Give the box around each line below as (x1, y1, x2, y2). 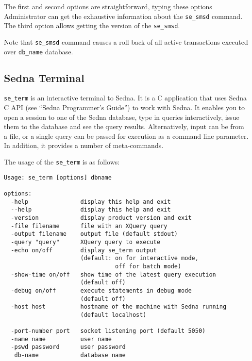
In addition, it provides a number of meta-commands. (4, 140, 164, 150)
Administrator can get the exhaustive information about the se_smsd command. (4, 11, 243, 21)
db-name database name (14, 352, 126, 359)
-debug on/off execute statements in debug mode (11, 287, 192, 294)
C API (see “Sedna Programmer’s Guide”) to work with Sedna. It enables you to (4, 102, 245, 113)
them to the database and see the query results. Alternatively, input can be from (4, 121, 244, 131)
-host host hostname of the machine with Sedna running (11, 303, 227, 311)
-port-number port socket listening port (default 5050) (11, 328, 206, 335)
